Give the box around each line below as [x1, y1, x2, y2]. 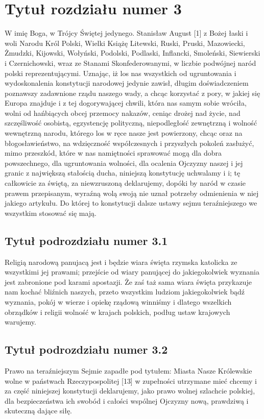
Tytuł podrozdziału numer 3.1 [5, 232, 168, 248]
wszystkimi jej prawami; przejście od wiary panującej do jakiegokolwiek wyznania [5, 266, 259, 277]
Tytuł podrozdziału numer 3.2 [5, 341, 168, 357]
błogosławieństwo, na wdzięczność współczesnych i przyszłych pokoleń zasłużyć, [5, 137, 254, 148]
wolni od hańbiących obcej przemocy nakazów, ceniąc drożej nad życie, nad [5, 107, 241, 118]
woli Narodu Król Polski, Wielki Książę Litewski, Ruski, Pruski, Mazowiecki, [5, 37, 245, 48]
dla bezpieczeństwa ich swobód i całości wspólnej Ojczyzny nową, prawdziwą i [5, 395, 249, 406]
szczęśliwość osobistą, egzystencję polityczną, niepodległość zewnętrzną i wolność [5, 117, 257, 128]
